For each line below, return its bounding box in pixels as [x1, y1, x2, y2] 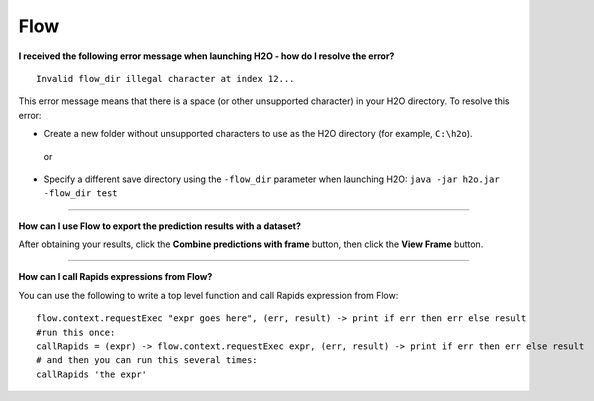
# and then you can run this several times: [36, 355, 259, 366]
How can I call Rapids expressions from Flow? [18, 271, 213, 283]
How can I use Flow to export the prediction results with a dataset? [18, 220, 302, 232]
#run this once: [36, 326, 116, 338]
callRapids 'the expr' [36, 368, 148, 380]
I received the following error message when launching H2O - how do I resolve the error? [18, 50, 395, 62]
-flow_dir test [43, 188, 119, 199]
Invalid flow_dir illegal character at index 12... [36, 73, 295, 84]
